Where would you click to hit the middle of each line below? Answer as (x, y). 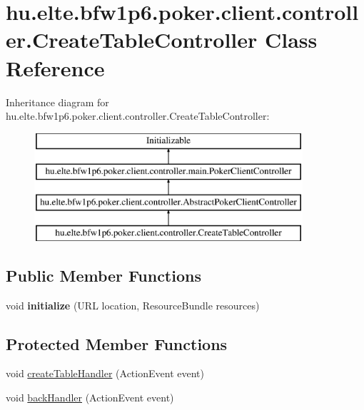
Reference (55, 67)
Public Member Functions (103, 275)
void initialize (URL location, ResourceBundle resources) (133, 305)
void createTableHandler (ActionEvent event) (105, 373)
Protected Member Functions (117, 343)
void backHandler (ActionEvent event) (90, 398)
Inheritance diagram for (57, 102)
